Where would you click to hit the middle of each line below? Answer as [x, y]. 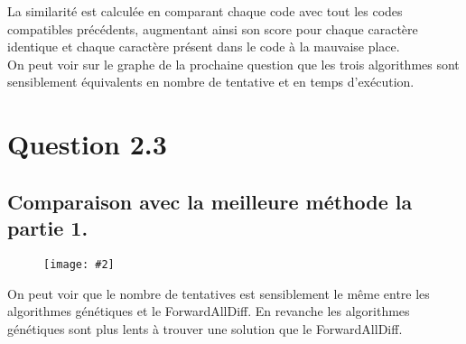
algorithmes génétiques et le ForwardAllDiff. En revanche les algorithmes [209, 311]
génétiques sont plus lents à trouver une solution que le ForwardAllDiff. [205, 328]
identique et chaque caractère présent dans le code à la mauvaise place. [204, 46]
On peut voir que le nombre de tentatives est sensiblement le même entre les [219, 293]
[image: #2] [79, 264]
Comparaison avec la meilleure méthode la [210, 201]
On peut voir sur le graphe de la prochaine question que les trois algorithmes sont [233, 64]
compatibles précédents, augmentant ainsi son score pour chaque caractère [213, 28]
